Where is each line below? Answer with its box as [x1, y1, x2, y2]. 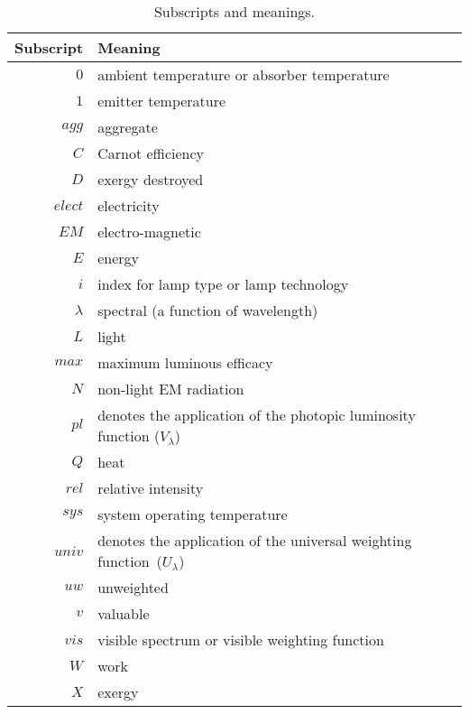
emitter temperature [97, 90, 226, 111]
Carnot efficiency [97, 143, 204, 163]
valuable [97, 603, 150, 624]
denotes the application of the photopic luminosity [97, 404, 416, 425]
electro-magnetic [97, 221, 201, 242]
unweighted [97, 577, 169, 598]
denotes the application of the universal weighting [97, 530, 412, 551]
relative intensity [97, 478, 204, 498]
